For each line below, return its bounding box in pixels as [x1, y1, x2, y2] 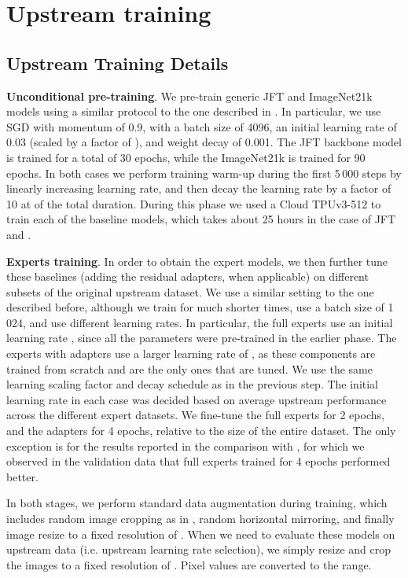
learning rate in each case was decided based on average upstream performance [6, 391, 387, 407]
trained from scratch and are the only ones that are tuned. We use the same [6, 360, 373, 377]
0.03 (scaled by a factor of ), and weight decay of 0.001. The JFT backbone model [6, 134, 402, 150]
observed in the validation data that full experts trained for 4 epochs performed [6, 453, 391, 469]
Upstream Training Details [6, 50, 229, 75]
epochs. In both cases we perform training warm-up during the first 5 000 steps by [6, 164, 402, 181]
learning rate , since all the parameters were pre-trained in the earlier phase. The [6, 329, 397, 346]
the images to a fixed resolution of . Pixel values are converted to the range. [6, 556, 372, 572]
